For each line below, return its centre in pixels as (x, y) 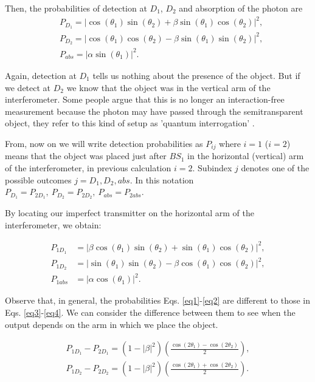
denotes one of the (275, 167)
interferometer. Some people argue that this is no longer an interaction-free (145, 99)
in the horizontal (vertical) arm (246, 156)
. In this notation (162, 179)
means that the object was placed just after (86, 156)
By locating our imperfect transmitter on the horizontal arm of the (130, 212)
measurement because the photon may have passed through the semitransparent (154, 111)
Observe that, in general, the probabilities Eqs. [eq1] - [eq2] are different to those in (158, 300)
